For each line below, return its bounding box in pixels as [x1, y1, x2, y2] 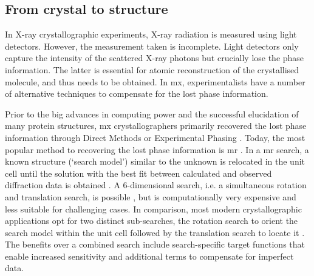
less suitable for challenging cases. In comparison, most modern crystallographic [5, 202, 302, 215]
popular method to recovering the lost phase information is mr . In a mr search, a [5, 143, 309, 156]
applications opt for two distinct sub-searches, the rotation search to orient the [5, 214, 298, 227]
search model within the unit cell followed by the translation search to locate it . [5, 226, 305, 238]
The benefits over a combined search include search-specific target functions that [5, 238, 305, 251]
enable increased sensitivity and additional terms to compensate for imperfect [5, 249, 294, 262]
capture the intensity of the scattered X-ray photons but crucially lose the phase [5, 51, 304, 64]
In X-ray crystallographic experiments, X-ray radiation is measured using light [5, 28, 297, 41]
